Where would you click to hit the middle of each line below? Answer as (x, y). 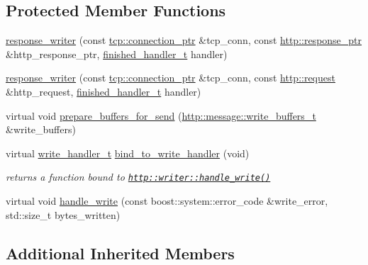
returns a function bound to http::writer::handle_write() (138, 177)
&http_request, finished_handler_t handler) (104, 91)
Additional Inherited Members (120, 253)
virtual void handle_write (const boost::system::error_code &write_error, (167, 201)
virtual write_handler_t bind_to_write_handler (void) (128, 153)
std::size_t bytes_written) (63, 214)
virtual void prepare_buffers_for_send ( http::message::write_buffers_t (161, 115)
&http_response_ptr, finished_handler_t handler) (117, 53)
